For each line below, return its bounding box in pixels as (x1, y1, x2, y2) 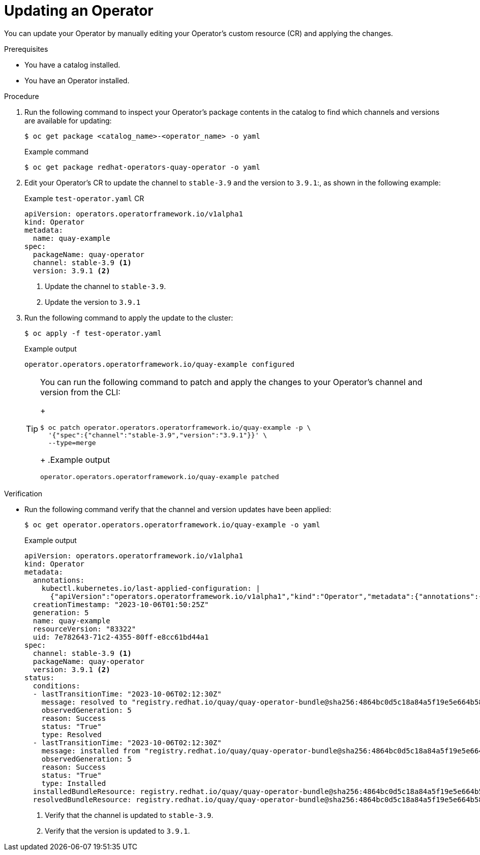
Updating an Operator (4, 2, 154, 19)
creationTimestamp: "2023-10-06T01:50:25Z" (33, 600, 209, 609)
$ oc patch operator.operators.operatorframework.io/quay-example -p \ (40, 423, 311, 431)
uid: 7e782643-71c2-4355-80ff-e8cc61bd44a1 (33, 632, 209, 641)
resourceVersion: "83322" (33, 624, 136, 633)
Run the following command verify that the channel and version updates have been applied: (24, 504, 332, 514)
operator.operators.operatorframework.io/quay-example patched (40, 472, 279, 481)
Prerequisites (4, 44, 48, 53)
